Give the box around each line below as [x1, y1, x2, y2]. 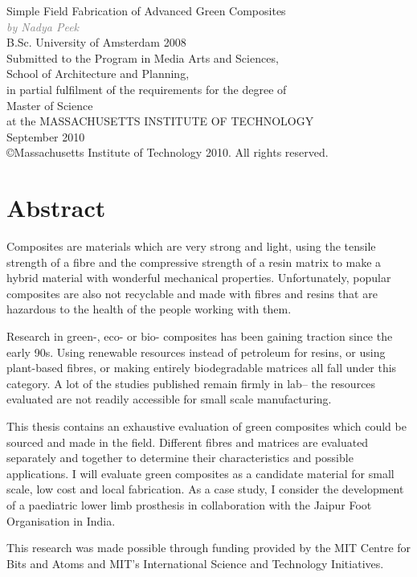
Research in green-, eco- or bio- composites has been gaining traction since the [6, 328, 393, 345]
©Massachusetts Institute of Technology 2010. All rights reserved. [6, 144, 329, 161]
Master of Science [6, 96, 93, 113]
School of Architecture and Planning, [6, 65, 190, 82]
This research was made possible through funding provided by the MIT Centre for [6, 539, 411, 556]
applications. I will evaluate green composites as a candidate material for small [6, 464, 395, 481]
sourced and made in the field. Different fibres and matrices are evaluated [6, 433, 369, 450]
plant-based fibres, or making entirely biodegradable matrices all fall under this [6, 359, 397, 376]
